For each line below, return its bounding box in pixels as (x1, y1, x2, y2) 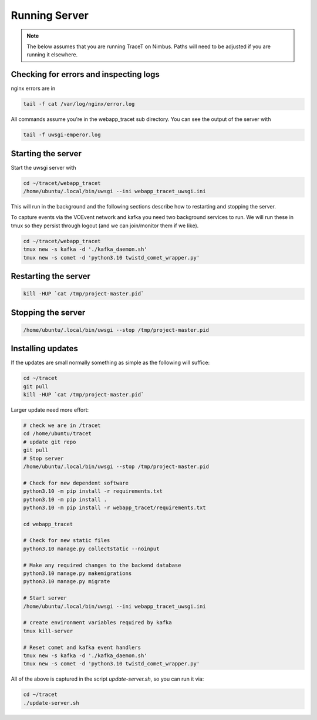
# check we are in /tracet (23, 422, 101, 429)
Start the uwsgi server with (11, 164, 76, 171)
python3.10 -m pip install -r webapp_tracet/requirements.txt (23, 504, 206, 511)
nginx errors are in (11, 85, 56, 92)
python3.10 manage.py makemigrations (23, 570, 132, 577)
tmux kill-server (23, 627, 73, 634)
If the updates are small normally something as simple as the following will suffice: (11, 359, 210, 366)
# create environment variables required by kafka (23, 620, 173, 626)
